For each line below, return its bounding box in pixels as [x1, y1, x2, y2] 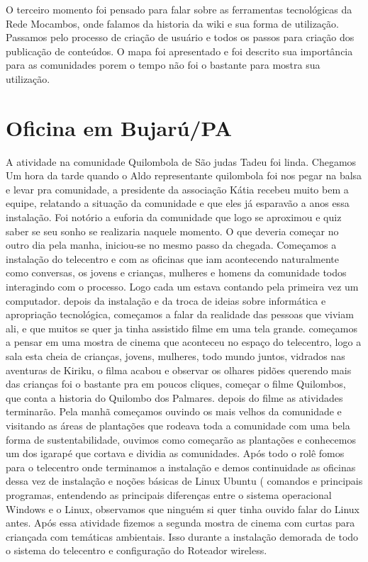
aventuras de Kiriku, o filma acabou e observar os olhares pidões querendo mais [6, 362, 352, 377]
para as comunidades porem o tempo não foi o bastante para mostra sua [6, 57, 320, 72]
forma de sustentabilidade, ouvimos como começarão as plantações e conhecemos [6, 432, 356, 446]
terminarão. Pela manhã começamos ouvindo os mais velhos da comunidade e [6, 404, 342, 419]
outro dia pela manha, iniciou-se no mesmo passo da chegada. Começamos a [6, 237, 337, 252]
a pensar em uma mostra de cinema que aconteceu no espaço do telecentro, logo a [6, 335, 362, 349]
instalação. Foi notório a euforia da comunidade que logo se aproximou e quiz [6, 210, 342, 225]
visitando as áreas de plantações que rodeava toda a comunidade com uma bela [6, 417, 350, 432]
